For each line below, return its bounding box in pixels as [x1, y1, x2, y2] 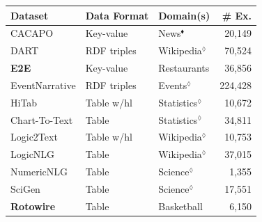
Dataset [10, 8, 49, 22]
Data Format [85, 8, 149, 22]
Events [158, 77, 187, 92]
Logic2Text [10, 129, 58, 144]
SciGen [10, 181, 40, 196]
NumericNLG [10, 164, 68, 179]
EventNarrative [10, 77, 76, 92]
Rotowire [10, 198, 56, 213]
